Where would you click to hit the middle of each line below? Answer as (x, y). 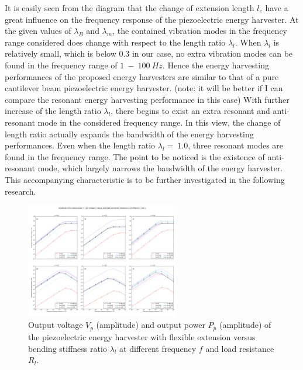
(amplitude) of (245, 325)
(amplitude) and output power (151, 325)
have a (277, 8)
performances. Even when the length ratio (80, 145)
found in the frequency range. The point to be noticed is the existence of (135, 156)
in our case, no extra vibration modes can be (212, 53)
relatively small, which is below (61, 53)
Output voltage (56, 325)
